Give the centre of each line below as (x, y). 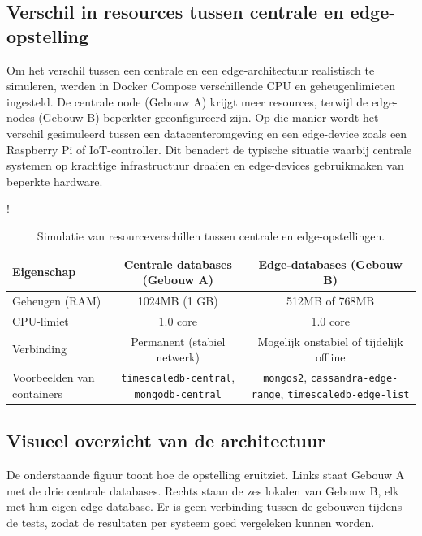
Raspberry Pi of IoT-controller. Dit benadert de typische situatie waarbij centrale (209, 149)
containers (37, 393)
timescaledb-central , (178, 377)
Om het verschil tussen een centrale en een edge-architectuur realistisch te (191, 69)
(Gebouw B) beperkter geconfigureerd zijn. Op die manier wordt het (209, 117)
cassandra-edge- (354, 379)
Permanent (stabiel (178, 341)
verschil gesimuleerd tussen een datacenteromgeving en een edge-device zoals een (207, 133)
